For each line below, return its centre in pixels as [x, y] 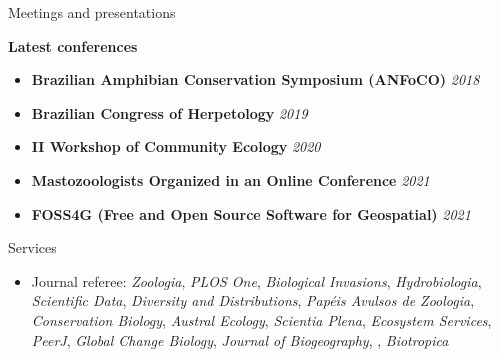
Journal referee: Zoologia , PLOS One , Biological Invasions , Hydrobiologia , [256, 280]
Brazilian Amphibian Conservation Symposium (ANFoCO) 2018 [255, 79]
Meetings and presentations [92, 12]
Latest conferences [73, 45]
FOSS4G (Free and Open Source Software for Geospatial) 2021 [251, 213]
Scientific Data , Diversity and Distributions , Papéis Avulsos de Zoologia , [253, 300]
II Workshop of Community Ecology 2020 [176, 146]
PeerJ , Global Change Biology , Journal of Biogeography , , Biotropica [240, 339]
